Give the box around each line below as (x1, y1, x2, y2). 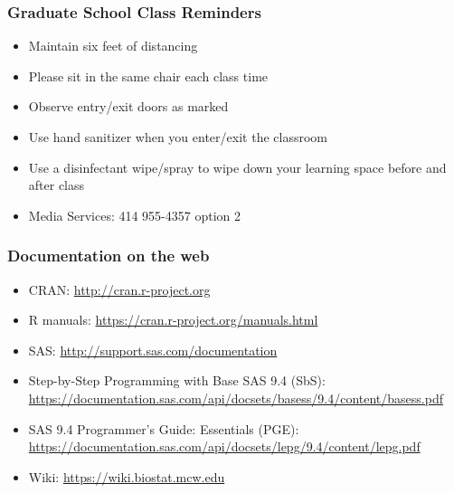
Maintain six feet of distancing (28, 36, 198, 55)
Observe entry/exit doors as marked (28, 97, 229, 116)
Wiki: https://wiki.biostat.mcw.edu (28, 467, 225, 486)
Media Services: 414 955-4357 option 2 (28, 205, 241, 224)
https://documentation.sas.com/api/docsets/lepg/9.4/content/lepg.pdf (28, 437, 421, 456)
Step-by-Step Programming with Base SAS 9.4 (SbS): (28, 371, 326, 390)
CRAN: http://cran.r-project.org (28, 280, 211, 299)
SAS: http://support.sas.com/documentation (28, 340, 278, 359)
